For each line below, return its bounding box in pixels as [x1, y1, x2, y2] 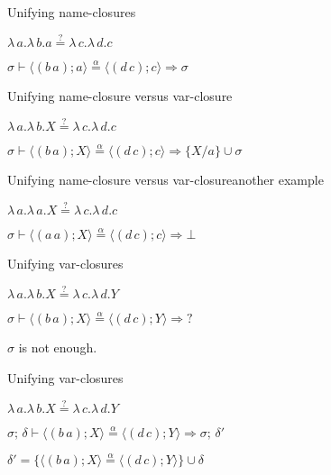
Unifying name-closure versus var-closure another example [7, 170, 324, 189]
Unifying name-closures [7, 3, 136, 21]
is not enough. [18, 338, 97, 357]
